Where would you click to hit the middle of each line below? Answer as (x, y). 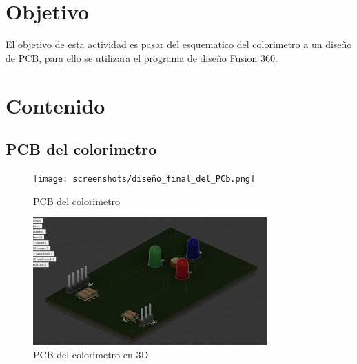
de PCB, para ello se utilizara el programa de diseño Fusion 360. (142, 57)
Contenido (55, 105)
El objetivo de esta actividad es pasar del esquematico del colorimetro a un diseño (179, 44)
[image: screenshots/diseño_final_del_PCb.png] (144, 179)
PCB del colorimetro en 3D (91, 355)
